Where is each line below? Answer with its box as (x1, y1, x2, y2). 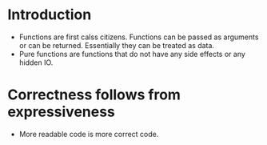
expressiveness (7, 103, 115, 121)
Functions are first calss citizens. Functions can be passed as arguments (18, 32, 259, 42)
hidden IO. (18, 58, 54, 67)
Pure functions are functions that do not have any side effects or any (18, 49, 245, 58)
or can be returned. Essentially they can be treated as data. (18, 40, 215, 50)
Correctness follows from (7, 86, 181, 104)
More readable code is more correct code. (18, 129, 159, 139)
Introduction (7, 6, 92, 24)
